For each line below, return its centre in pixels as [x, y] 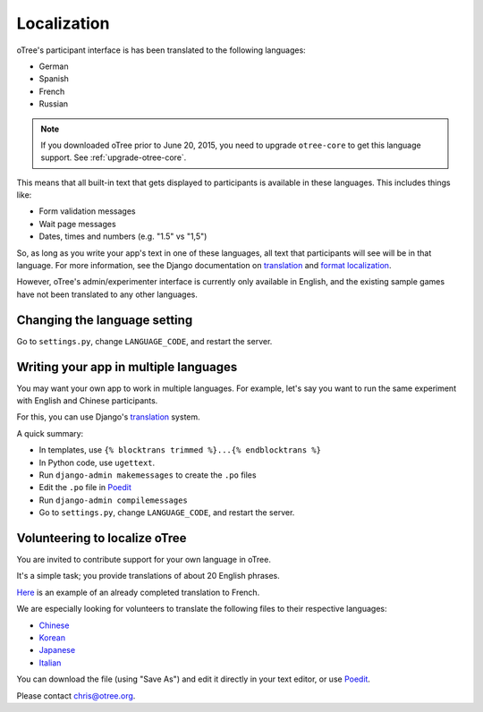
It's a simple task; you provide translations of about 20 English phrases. [148, 576]
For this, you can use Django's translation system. [108, 417]
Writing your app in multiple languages [127, 367]
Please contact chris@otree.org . [76, 695]
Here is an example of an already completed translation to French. [138, 592]
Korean [52, 637]
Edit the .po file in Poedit [85, 487]
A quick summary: [50, 433]
